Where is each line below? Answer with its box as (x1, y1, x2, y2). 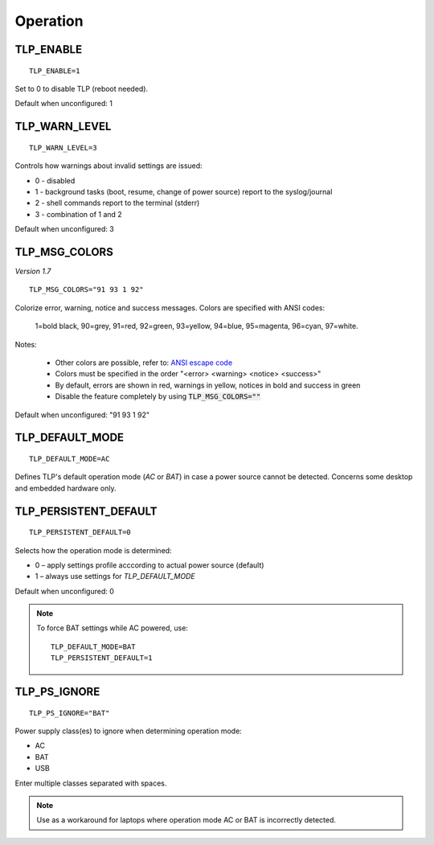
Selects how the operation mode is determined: (14, 545, 172, 555)
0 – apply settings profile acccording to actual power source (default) (35, 560, 264, 570)
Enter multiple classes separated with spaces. (14, 778, 167, 788)
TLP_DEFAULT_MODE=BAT (51, 642, 136, 651)
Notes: (14, 339, 37, 349)
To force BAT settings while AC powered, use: (36, 623, 189, 633)
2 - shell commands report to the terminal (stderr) (35, 198, 200, 208)
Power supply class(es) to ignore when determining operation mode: (14, 726, 243, 736)
